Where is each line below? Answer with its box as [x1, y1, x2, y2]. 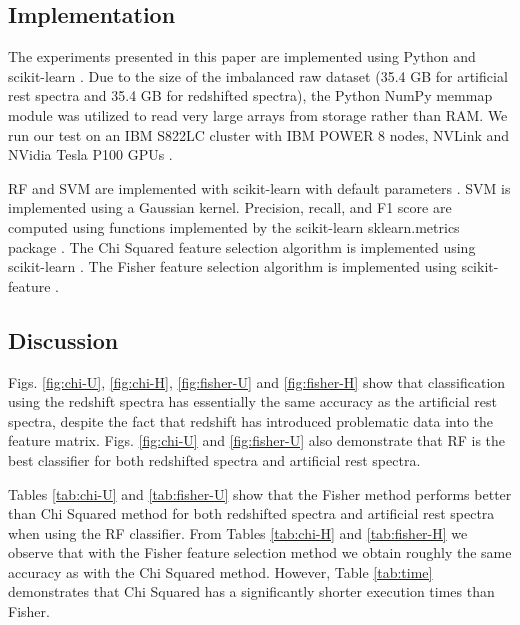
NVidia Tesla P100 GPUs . [8, 144, 173, 165]
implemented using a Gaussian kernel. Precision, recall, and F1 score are [8, 197, 452, 218]
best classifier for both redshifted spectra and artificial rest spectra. [8, 449, 421, 470]
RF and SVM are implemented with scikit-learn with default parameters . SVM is [8, 177, 511, 198]
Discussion [8, 324, 119, 355]
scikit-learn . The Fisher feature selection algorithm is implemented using [8, 256, 457, 277]
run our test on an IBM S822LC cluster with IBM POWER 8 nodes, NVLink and [8, 124, 510, 145]
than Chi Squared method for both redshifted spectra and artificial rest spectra [8, 503, 495, 524]
